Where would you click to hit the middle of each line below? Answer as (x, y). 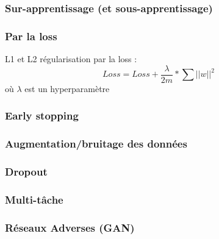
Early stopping (42, 116)
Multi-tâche (34, 199)
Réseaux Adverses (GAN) (70, 227)
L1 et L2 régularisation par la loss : (71, 59)
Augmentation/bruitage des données (96, 144)
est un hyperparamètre (67, 88)
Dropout (26, 171)
